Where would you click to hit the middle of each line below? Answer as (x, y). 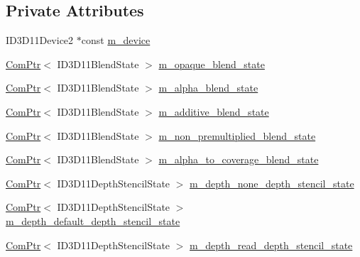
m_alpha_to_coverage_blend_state (239, 159)
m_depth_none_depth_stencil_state (272, 183)
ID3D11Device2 (40, 40)
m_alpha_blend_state (208, 88)
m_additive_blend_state (214, 111)
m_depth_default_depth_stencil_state (93, 220)
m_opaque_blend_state (212, 64)
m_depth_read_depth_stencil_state (271, 245)
